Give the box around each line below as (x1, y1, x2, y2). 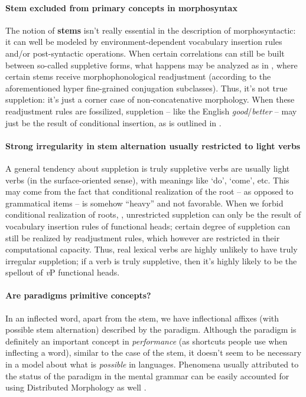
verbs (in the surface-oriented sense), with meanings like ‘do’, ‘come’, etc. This (5, 173, 289, 186)
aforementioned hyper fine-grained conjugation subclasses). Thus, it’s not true (5, 81, 288, 94)
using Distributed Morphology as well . (5, 381, 147, 393)
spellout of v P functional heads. (5, 266, 120, 278)
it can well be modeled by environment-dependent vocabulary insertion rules (5, 35, 282, 48)
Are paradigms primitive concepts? (5, 289, 151, 301)
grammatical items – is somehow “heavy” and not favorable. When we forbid (5, 196, 284, 209)
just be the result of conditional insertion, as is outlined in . (5, 116, 222, 129)
